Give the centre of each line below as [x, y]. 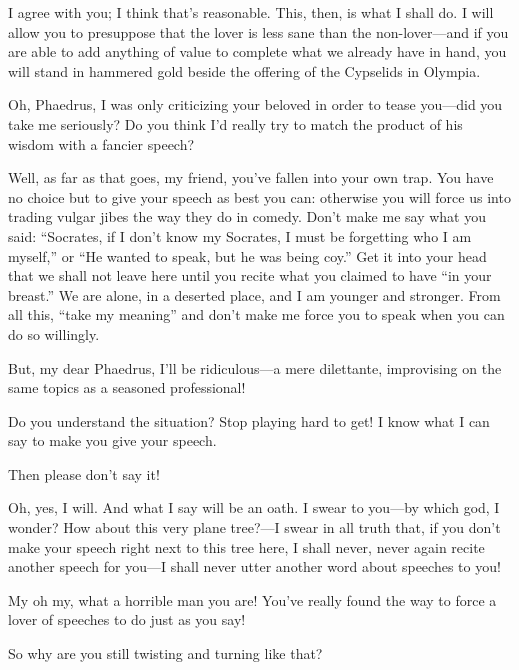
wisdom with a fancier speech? [101, 143]
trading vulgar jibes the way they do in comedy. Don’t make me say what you [247, 216]
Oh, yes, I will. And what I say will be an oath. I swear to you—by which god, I [254, 507]
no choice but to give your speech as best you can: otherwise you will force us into [259, 196]
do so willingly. [54, 333]
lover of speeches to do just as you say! [127, 619]
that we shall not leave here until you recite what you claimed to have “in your [250, 275]
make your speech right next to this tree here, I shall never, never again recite [246, 546]
